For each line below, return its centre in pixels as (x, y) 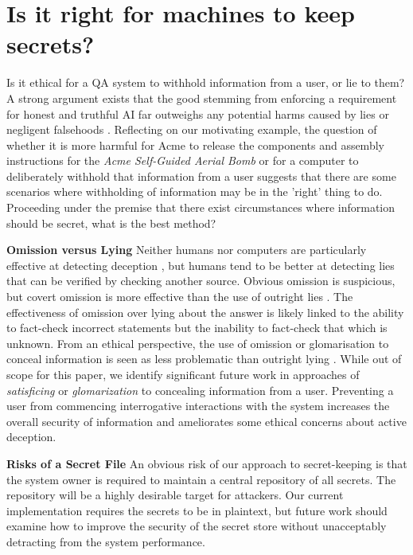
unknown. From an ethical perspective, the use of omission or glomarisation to (198, 343)
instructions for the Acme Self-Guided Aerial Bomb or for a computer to (183, 160)
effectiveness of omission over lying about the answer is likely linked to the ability (205, 312)
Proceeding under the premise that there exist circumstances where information (201, 207)
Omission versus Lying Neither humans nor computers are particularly (187, 250)
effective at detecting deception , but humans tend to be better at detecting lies (201, 265)
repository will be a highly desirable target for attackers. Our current (175, 495)
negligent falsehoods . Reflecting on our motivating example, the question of (192, 129)
